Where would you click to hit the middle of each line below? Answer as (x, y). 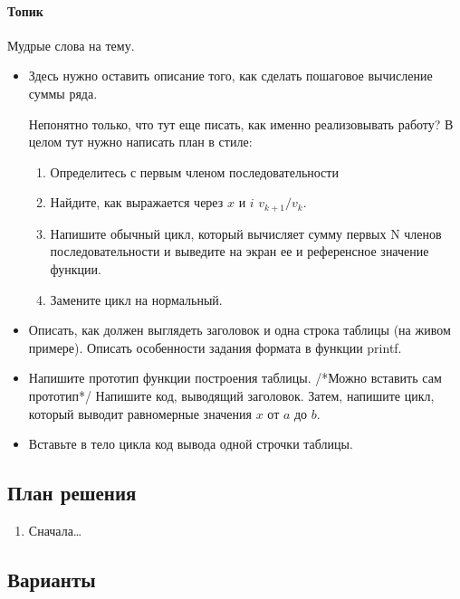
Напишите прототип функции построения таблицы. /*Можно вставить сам (235, 378)
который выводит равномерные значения (140, 413)
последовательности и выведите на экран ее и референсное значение (240, 251)
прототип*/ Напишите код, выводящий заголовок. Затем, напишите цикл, (231, 395)
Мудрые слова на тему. (71, 45)
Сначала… (55, 530)
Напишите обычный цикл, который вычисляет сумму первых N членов (246, 233)
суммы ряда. (63, 93)
